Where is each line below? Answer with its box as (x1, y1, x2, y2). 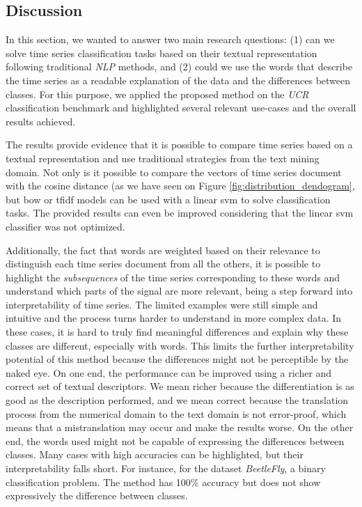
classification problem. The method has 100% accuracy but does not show (6, 474, 321, 489)
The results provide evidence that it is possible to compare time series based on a (6, 137, 353, 152)
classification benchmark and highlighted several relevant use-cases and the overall (6, 100, 356, 115)
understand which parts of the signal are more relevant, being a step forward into (6, 283, 353, 298)
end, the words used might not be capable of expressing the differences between (6, 433, 345, 448)
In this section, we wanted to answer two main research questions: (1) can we (6, 32, 335, 47)
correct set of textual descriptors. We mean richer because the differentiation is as (6, 379, 354, 393)
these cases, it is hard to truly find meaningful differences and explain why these (6, 325, 349, 339)
